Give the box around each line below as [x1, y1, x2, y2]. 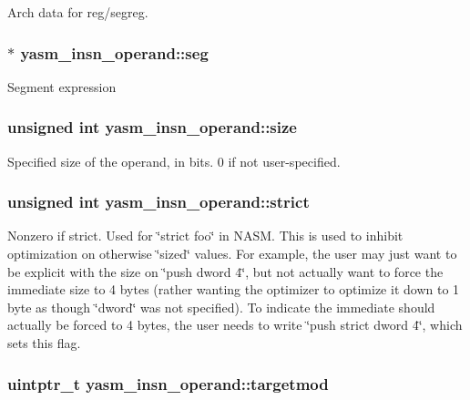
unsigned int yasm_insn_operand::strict [7, 190, 310, 213]
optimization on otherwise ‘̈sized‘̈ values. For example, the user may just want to [7, 244, 457, 263]
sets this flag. [7, 333, 81, 352]
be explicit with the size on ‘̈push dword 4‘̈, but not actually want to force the [7, 262, 444, 281]
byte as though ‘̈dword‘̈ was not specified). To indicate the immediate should [7, 297, 435, 316]
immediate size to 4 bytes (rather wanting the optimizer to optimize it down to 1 [7, 280, 460, 299]
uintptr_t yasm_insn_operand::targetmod [7, 372, 329, 395]
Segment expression [7, 77, 117, 96]
